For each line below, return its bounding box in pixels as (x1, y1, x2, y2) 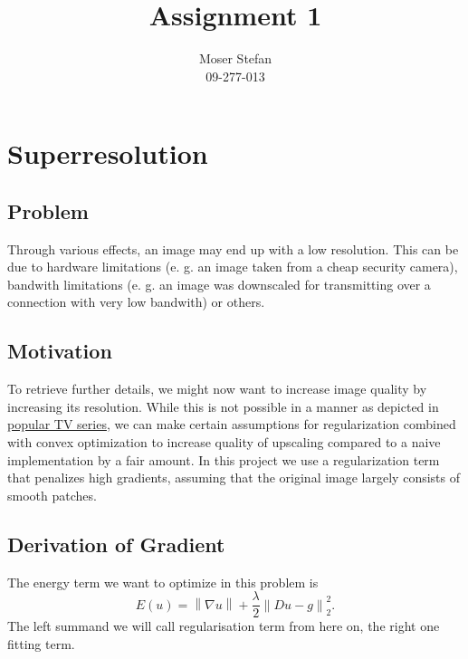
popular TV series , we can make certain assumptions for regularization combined (7, 415, 456, 434)
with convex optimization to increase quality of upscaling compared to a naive (7, 433, 441, 452)
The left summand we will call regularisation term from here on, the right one (7, 616, 440, 635)
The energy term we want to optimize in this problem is (7, 572, 319, 591)
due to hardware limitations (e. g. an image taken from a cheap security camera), (7, 257, 458, 276)
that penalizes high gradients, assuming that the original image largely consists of (7, 468, 460, 487)
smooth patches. (7, 485, 97, 504)
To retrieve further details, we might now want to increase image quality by (7, 379, 427, 398)
